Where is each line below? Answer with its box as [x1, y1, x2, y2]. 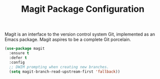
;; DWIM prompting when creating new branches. [9, 64, 109, 70]
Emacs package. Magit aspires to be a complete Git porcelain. [4, 37, 131, 42]
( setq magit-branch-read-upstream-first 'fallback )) [9, 69, 120, 74]
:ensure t [9, 51, 29, 56]
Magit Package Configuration [21, 3, 145, 15]
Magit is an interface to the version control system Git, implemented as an [4, 31, 156, 38]
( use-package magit [4, 46, 45, 51]
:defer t [9, 55, 27, 60]
